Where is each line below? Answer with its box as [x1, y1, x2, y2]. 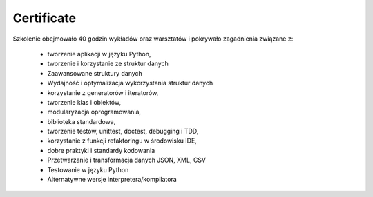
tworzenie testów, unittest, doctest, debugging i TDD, [47, 127, 199, 136]
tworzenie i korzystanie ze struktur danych [47, 59, 169, 68]
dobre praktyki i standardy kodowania [47, 146, 155, 154]
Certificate [12, 10, 76, 25]
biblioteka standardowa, [47, 117, 116, 125]
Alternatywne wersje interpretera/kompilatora [47, 176, 178, 184]
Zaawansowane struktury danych [47, 69, 143, 77]
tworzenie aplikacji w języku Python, [47, 50, 151, 58]
